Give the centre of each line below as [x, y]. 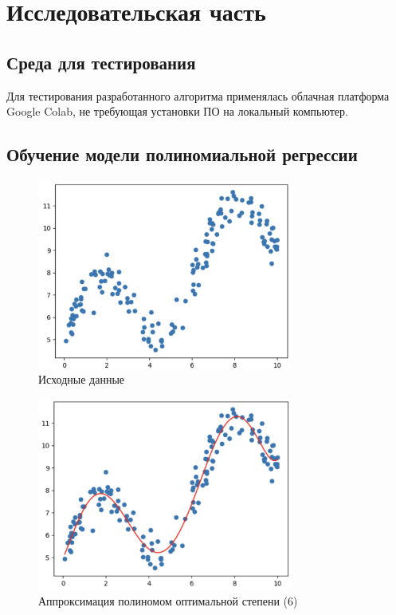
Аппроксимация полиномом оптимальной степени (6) [168, 600]
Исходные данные [82, 379]
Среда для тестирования [101, 62]
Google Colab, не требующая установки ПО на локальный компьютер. [177, 111]
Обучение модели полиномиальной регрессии [182, 154]
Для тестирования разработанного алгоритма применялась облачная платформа [198, 95]
